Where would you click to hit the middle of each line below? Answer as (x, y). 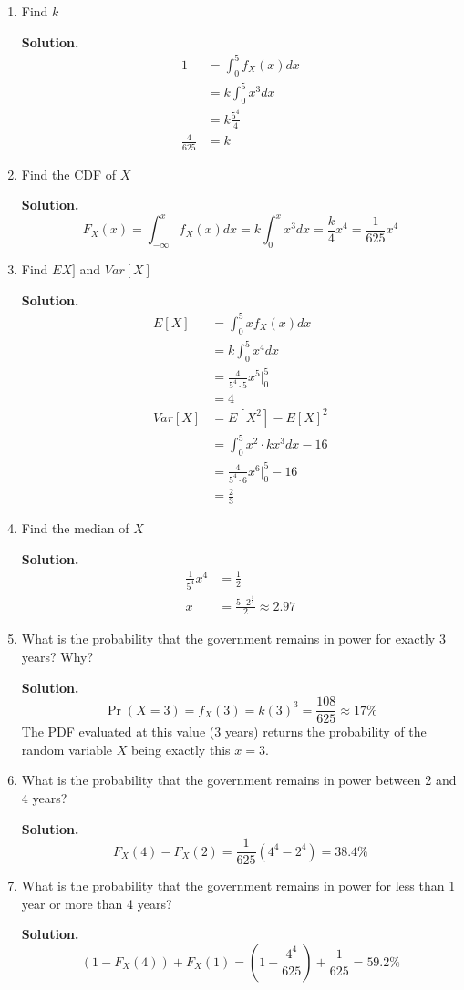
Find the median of (75, 528)
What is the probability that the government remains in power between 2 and (239, 780)
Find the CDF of (69, 174)
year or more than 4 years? (97, 903)
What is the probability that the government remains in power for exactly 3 (233, 639)
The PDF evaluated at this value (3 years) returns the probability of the (224, 732)
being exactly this (180, 749)
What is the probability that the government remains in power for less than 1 (238, 886)
